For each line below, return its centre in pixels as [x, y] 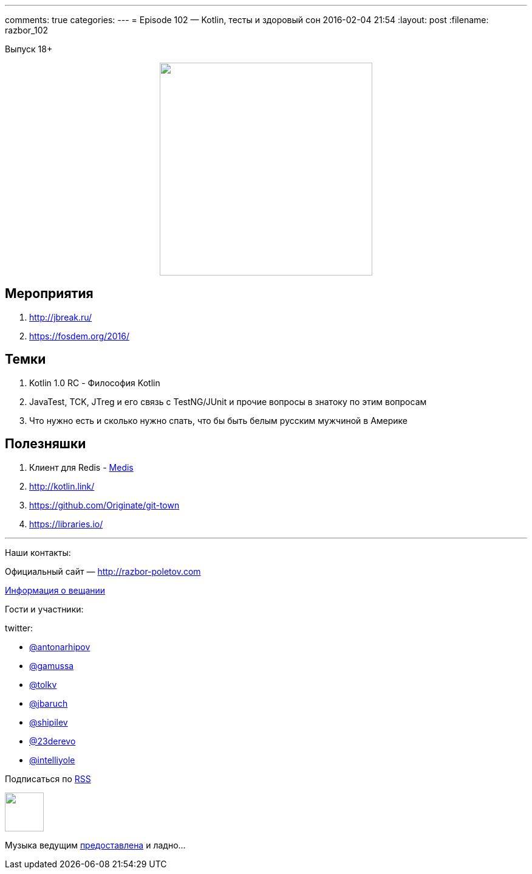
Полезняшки [46, 444]
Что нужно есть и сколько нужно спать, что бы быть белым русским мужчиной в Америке [219, 420]
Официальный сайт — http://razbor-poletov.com [103, 571]
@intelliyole [52, 760]
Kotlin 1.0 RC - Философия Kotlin [95, 383]
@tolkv [43, 684]
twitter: [19, 628]
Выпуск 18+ [29, 49]
